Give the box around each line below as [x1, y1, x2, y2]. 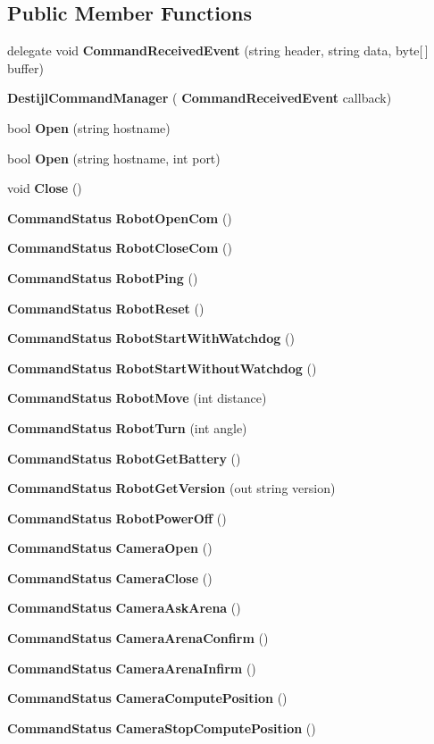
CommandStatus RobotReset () [7, 298, 204, 317]
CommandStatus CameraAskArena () [7, 598, 241, 617]
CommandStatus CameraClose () [7, 568, 213, 587]
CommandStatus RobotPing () [7, 268, 198, 287]
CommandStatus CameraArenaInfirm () [7, 658, 256, 677]
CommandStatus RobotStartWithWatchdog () [7, 329, 295, 347]
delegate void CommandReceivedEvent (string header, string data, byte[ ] [7, 41, 429, 60]
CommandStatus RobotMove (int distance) [7, 389, 267, 407]
